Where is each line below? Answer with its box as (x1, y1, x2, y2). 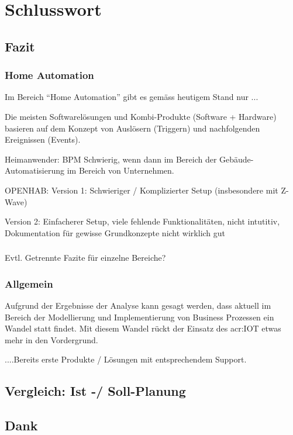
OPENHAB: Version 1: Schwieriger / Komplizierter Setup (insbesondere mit (5, 184, 278, 196)
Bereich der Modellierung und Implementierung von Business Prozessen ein (5, 310, 274, 323)
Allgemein (5, 276, 53, 291)
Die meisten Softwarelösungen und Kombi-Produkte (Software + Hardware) (5, 110, 277, 122)
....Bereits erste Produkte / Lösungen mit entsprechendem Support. (5, 353, 247, 365)
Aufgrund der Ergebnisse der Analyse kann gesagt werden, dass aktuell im (5, 299, 271, 312)
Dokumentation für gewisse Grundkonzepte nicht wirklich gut (5, 226, 226, 239)
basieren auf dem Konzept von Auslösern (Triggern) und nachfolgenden (5, 122, 260, 134)
